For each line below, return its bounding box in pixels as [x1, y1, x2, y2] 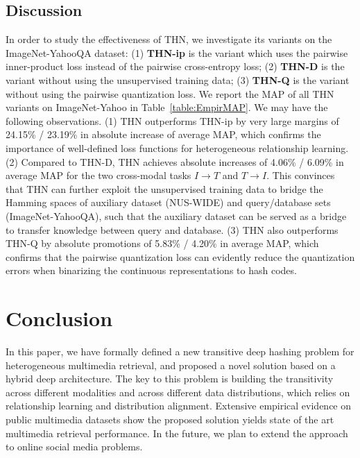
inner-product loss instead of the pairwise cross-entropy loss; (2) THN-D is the [6, 59, 345, 74]
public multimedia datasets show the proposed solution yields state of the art [6, 412, 334, 426]
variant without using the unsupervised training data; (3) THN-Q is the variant [6, 72, 350, 87]
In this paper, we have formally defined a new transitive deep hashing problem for [6, 344, 354, 359]
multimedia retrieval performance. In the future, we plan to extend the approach [6, 425, 348, 440]
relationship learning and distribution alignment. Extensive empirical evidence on [6, 398, 352, 413]
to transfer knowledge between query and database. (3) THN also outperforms [6, 222, 338, 237]
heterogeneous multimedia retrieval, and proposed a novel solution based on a [6, 357, 336, 372]
